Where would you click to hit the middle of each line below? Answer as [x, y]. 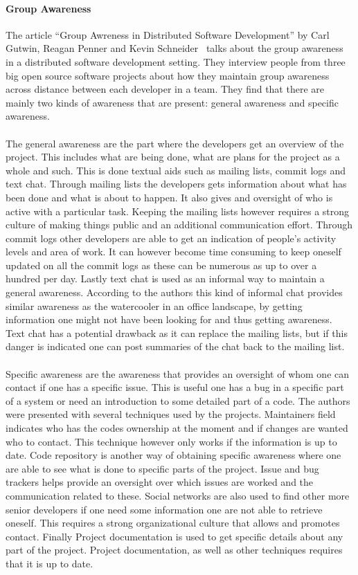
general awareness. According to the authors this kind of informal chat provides [174, 292]
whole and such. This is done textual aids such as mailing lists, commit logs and [176, 170]
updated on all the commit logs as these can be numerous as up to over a [161, 265]
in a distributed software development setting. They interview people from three [176, 61]
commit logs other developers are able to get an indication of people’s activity [171, 238]
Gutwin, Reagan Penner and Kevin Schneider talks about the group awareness [174, 48]
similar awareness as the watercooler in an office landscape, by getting [154, 305]
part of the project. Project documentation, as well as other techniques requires [174, 550]
